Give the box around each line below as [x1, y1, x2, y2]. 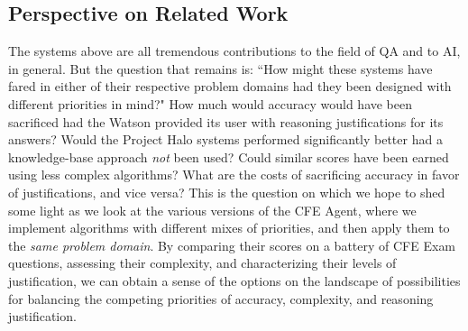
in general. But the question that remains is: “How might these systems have [8, 59, 433, 78]
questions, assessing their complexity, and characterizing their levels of [8, 253, 397, 272]
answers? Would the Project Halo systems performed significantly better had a [8, 130, 443, 149]
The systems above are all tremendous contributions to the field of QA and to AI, [8, 41, 461, 60]
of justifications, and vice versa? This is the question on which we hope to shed [8, 182, 445, 201]
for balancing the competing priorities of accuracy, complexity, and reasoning [8, 289, 434, 308]
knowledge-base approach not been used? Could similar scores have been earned [8, 147, 449, 166]
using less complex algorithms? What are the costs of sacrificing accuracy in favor [8, 165, 460, 184]
